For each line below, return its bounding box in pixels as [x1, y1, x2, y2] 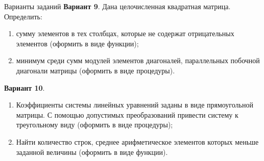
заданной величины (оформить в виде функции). [16, 146, 168, 157]
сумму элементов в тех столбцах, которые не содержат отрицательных [16, 28, 234, 39]
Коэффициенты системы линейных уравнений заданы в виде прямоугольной [16, 99, 253, 110]
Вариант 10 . [4, 82, 45, 93]
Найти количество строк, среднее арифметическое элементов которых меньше [16, 136, 259, 147]
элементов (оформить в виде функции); [16, 38, 139, 48]
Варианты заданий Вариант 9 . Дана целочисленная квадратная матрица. [4, 1, 231, 11]
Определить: [4, 11, 42, 21]
